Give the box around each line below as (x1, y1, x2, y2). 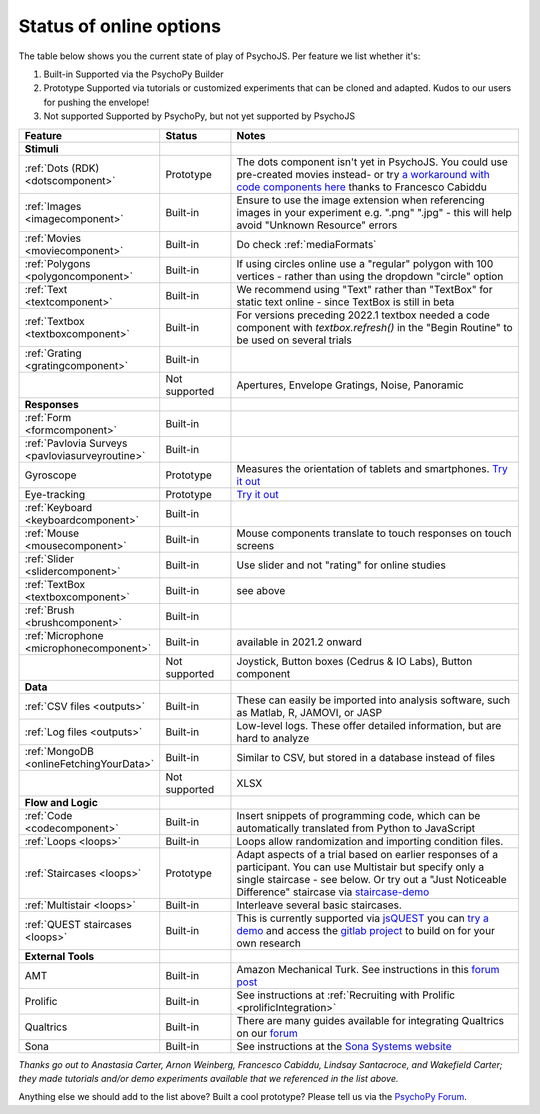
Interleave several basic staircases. (236, 898, 402, 912)
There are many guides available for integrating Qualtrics (236, 1013, 505, 1027)
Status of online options (18, 15, 222, 37)
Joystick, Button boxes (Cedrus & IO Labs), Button (236, 654, 473, 668)
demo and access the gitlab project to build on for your (236, 923, 495, 937)
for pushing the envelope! (43, 96, 150, 108)
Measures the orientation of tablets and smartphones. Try (236, 461, 509, 475)
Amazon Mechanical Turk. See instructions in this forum (236, 962, 500, 976)
